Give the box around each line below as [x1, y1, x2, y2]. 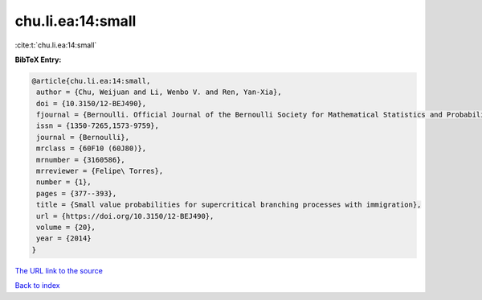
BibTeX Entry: [14, 55, 62, 64]
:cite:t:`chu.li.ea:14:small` [14, 40, 97, 50]
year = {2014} [36, 234, 92, 243]
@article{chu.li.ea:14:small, [31, 76, 151, 85]
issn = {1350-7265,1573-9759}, [36, 121, 160, 130]
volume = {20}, [36, 223, 96, 232]
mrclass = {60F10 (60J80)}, [36, 144, 147, 153]
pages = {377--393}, [36, 189, 117, 198]
